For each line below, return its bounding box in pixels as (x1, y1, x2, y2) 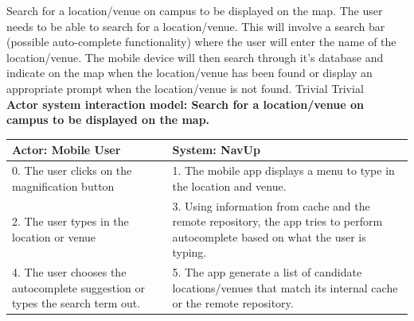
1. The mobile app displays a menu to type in (172, 162, 395, 179)
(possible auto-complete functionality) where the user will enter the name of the (6, 33, 396, 50)
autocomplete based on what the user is (172, 228, 366, 245)
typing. (172, 244, 207, 261)
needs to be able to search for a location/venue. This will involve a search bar (6, 17, 385, 34)
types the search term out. (12, 295, 141, 311)
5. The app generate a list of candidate (172, 264, 362, 280)
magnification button (12, 177, 115, 194)
